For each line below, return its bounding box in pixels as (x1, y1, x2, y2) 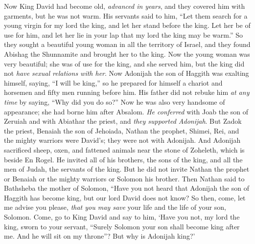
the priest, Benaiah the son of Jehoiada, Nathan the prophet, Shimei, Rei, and (4, 125, 239, 135)
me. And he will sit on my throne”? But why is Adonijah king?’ (4, 231, 195, 241)
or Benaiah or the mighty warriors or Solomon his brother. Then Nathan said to (4, 173, 245, 183)
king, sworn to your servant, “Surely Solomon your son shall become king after (4, 221, 240, 231)
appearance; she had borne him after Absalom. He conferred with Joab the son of (4, 106, 249, 116)
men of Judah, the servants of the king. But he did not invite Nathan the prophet (4, 164, 250, 174)
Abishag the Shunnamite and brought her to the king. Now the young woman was (4, 48, 250, 59)
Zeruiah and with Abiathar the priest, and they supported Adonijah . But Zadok (4, 116, 242, 126)
